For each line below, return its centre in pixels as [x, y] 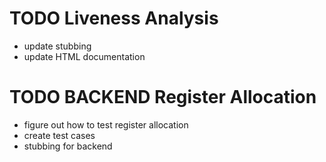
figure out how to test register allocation [106, 124]
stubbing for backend [68, 146]
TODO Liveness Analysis [114, 18]
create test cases [59, 135]
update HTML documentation [84, 56]
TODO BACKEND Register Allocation [163, 97]
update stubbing [57, 46]
